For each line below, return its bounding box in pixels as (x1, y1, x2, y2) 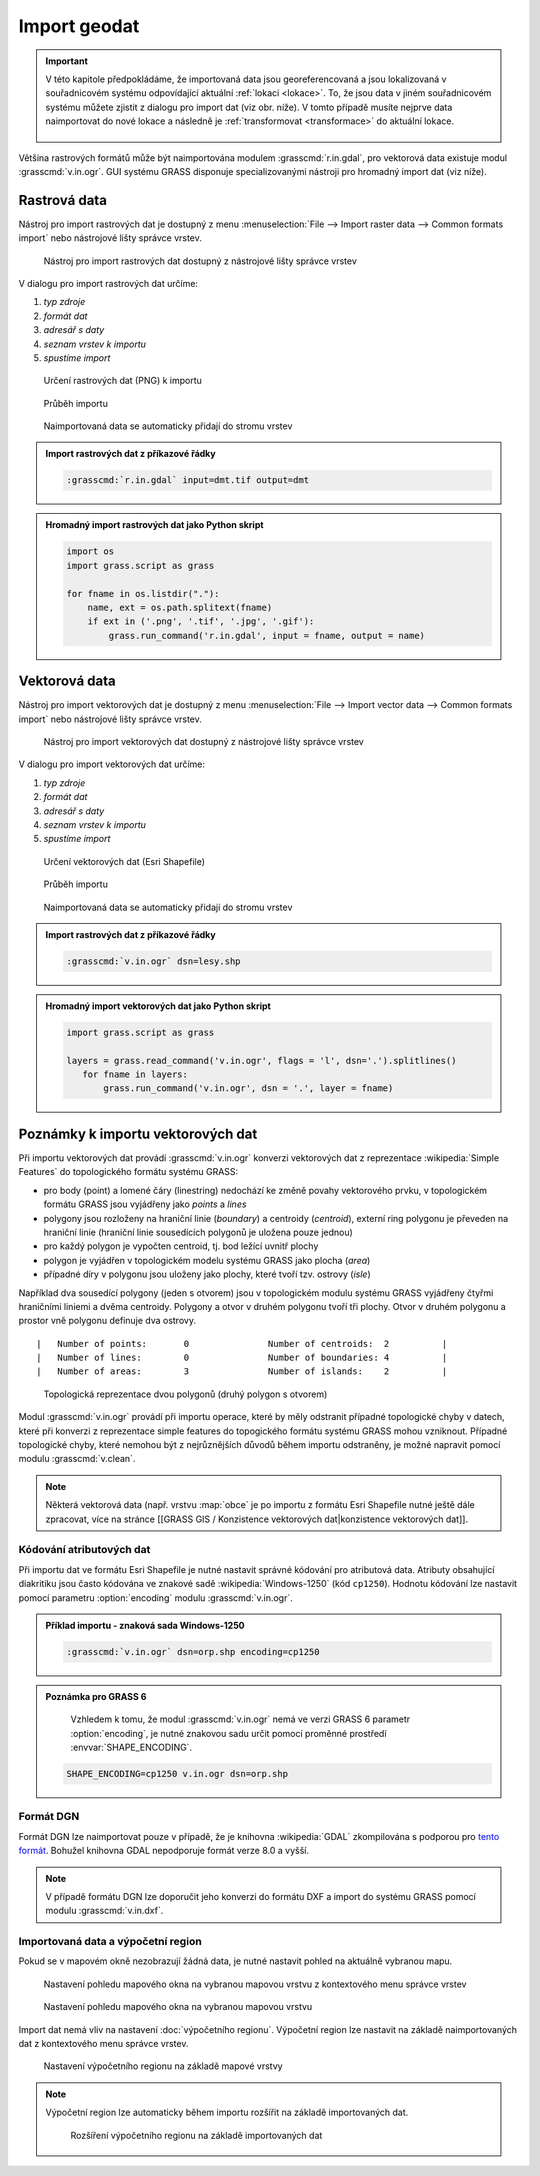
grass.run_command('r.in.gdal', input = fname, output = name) (108, 630, 425, 641)
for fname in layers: (81, 1069, 189, 1080)
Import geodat (18, 15, 140, 37)
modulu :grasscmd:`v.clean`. (18, 1453, 136, 1465)
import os (66, 546, 115, 557)
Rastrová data (18, 191, 107, 209)
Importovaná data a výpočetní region (18, 1935, 202, 1949)
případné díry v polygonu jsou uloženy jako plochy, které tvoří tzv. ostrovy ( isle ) (43, 1268, 372, 1280)
